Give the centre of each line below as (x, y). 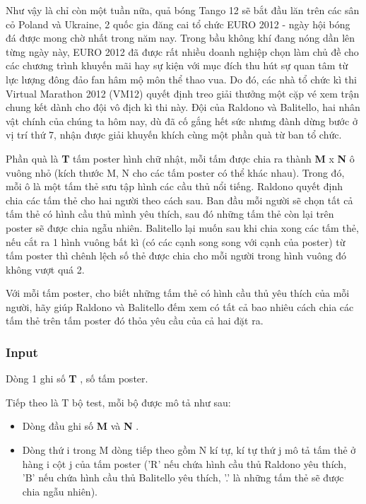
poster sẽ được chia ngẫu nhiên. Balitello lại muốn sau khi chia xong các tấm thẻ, (182, 227)
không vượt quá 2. (45, 269)
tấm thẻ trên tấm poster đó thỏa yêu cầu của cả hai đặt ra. (135, 321)
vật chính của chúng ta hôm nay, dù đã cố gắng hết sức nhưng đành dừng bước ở (182, 121)
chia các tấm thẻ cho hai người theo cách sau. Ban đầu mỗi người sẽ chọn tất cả (179, 200)
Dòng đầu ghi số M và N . (81, 426)
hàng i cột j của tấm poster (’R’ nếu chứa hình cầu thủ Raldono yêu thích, (184, 463)
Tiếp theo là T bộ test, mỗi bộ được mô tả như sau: (118, 402)
